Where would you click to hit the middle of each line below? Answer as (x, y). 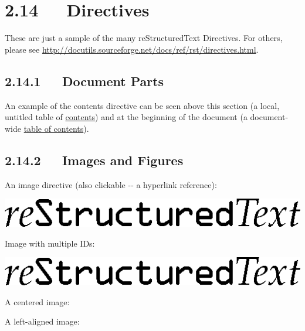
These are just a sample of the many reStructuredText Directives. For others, (144, 38)
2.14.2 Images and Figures (94, 160)
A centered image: (37, 301)
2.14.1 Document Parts (84, 81)
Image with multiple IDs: (50, 243)
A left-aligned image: (42, 321)
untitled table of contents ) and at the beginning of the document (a (126, 117)
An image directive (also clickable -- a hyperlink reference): (111, 184)
